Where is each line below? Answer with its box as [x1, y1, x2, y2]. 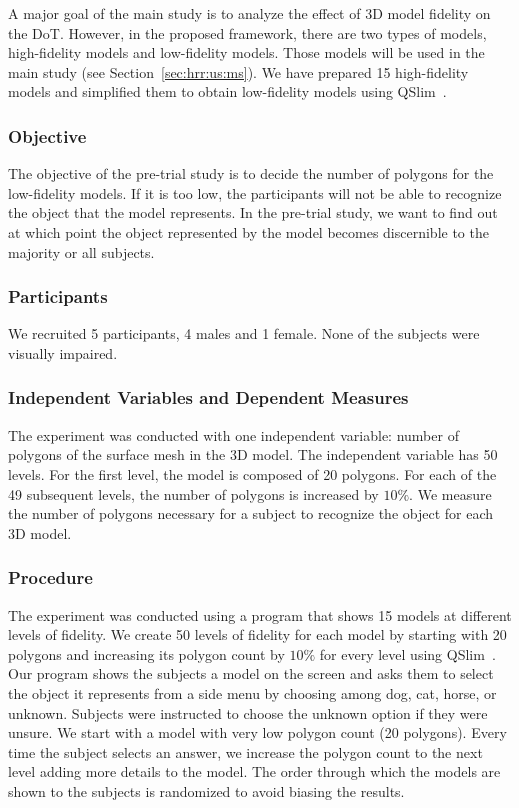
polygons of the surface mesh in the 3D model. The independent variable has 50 [8, 444, 498, 465]
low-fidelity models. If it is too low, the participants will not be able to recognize [8, 182, 502, 203]
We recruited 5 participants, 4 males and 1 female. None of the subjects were [8, 323, 480, 344]
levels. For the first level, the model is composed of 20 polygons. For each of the [8, 463, 497, 484]
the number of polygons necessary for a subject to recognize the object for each [8, 503, 494, 524]
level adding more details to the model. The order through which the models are [8, 761, 501, 782]
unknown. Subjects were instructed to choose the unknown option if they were [8, 702, 488, 723]
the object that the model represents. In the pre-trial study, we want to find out [8, 202, 498, 223]
